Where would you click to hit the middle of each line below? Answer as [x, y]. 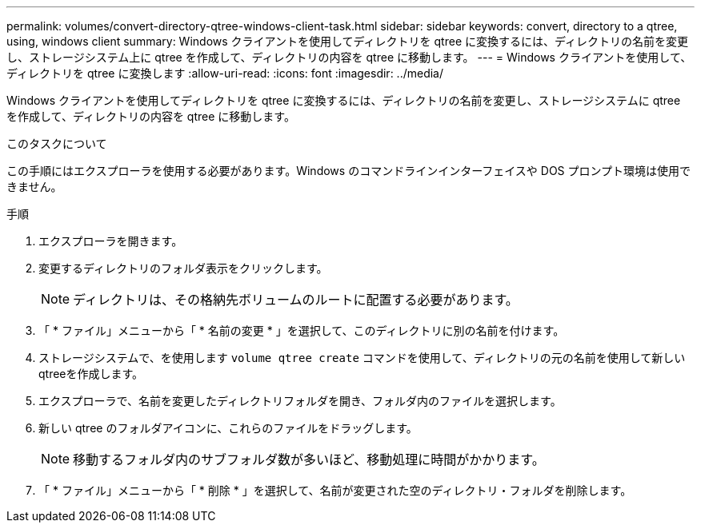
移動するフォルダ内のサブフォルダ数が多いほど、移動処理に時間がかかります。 [309, 459]
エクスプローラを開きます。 [111, 241]
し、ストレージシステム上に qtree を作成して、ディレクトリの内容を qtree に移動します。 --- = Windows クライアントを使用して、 [349, 57]
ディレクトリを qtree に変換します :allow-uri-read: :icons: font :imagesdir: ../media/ [225, 73]
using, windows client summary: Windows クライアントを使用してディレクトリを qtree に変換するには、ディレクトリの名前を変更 [348, 41]
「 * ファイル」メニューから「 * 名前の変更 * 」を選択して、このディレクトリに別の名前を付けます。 [302, 330]
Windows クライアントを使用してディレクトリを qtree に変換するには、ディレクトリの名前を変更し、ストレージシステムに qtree [344, 100]
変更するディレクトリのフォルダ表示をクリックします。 [183, 268]
